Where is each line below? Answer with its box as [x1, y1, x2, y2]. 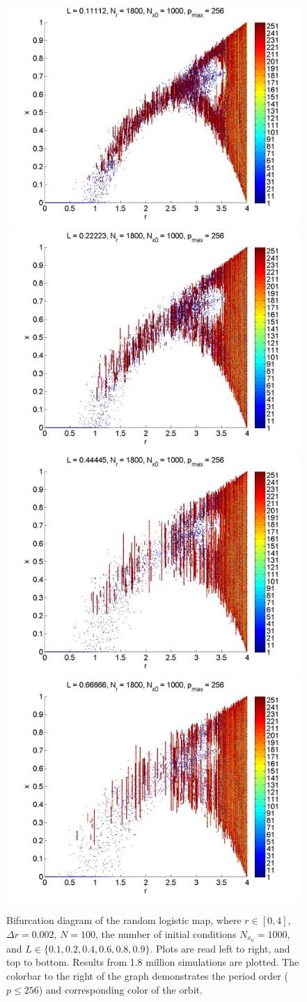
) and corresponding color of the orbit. [38, 982, 203, 996]
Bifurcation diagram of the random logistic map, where [6, 913, 242, 927]
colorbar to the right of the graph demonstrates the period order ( [6, 969, 288, 983]
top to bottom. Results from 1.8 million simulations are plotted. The [6, 955, 299, 969]
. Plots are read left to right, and [150, 941, 290, 955]
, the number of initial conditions [95, 926, 237, 941]
